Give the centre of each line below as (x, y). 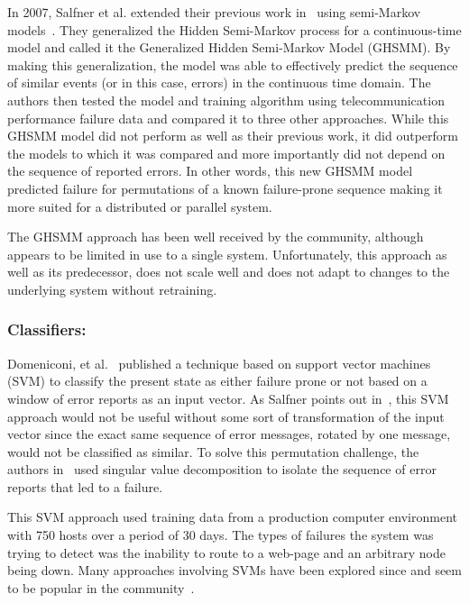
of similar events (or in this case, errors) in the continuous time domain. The (219, 82)
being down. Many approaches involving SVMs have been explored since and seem (234, 570)
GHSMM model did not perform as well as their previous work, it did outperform (233, 136)
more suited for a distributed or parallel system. (140, 206)
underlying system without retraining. (112, 289)
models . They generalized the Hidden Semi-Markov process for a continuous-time (234, 29)
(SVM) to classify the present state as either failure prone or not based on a (217, 381)
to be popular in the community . (101, 587)
